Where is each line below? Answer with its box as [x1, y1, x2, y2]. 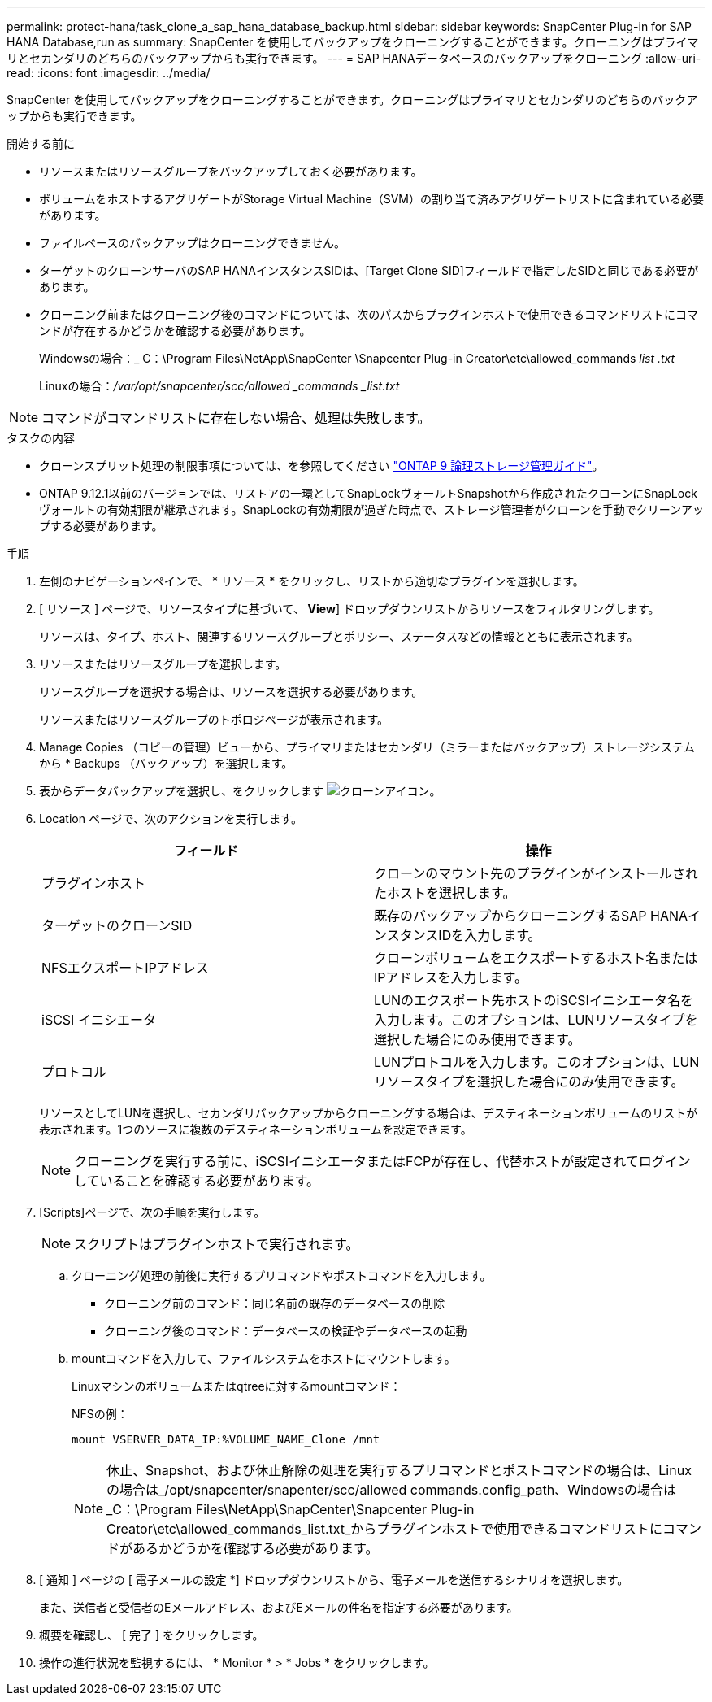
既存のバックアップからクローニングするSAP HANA [374, 908, 688, 924]
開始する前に [7, 137, 75, 150]
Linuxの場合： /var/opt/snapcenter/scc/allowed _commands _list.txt [39, 379, 400, 393]
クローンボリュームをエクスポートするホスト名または [374, 950, 698, 966]
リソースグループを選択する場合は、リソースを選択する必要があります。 [39, 685, 423, 699]
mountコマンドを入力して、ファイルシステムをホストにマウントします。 [72, 1352, 456, 1365]
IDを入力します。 [438, 927, 541, 943]
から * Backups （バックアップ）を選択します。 [39, 756, 293, 770]
